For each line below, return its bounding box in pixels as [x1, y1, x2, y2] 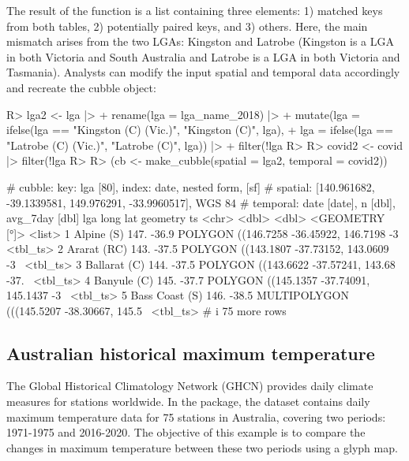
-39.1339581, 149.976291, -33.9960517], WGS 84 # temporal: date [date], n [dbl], [6, 194, 396, 210]
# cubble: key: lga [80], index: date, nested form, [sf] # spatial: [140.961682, [6, 178, 375, 195]
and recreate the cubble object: [6, 79, 156, 95]
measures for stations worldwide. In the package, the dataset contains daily [6, 393, 370, 410]
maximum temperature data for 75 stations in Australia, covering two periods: [6, 408, 386, 425]
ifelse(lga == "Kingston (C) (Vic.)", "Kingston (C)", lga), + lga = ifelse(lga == [6, 121, 393, 138]
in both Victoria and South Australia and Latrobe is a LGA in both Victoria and [6, 48, 400, 65]
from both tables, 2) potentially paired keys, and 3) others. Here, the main [6, 17, 368, 34]
